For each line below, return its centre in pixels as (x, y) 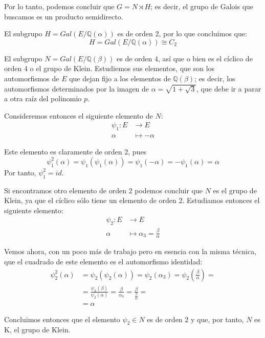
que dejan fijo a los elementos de (120, 78)
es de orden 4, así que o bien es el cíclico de (185, 58)
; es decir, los (215, 78)
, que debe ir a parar (229, 88)
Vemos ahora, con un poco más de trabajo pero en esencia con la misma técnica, (130, 251)
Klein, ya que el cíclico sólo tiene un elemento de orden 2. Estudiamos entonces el (132, 200)
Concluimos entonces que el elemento (62, 319)
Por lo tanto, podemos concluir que (59, 6)
